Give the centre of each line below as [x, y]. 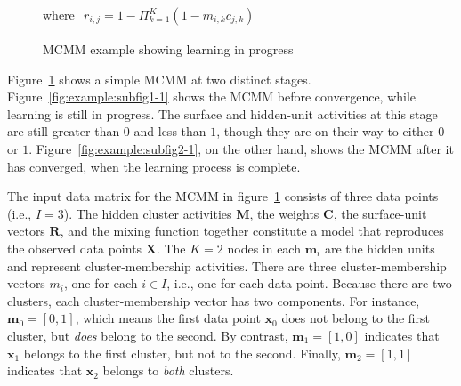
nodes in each [264, 248]
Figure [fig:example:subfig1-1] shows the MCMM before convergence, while [212, 96]
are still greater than [64, 131]
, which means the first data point [168, 318]
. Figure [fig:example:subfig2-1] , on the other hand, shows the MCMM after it [241, 149]
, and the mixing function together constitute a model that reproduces [252, 231]
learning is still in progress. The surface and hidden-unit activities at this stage [222, 113]
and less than [170, 131]
